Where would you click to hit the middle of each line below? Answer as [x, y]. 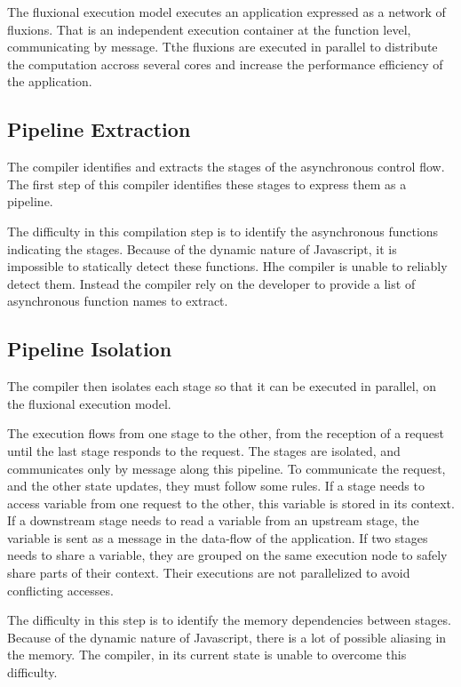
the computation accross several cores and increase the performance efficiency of [225, 64]
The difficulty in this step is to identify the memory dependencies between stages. [229, 620]
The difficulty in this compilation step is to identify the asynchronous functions [223, 231]
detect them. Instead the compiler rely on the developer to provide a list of [211, 283]
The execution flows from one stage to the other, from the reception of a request [226, 433]
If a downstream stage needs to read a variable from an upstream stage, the [213, 520]
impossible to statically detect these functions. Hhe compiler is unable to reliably [227, 266]
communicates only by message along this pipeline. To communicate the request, [227, 468]
